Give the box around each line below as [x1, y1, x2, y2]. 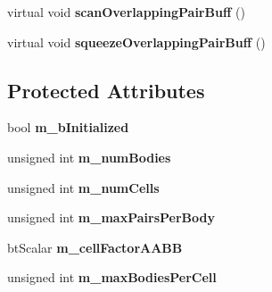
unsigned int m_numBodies [7, 147, 171, 166]
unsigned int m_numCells [7, 178, 160, 196]
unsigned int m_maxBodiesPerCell [7, 268, 217, 287]
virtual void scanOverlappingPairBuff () [7, 3, 245, 21]
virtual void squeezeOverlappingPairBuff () [7, 32, 266, 51]
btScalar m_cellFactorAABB [7, 238, 183, 256]
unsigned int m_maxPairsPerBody [7, 208, 215, 227]
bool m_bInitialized [7, 118, 129, 137]
